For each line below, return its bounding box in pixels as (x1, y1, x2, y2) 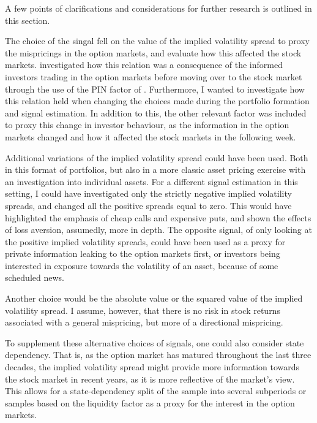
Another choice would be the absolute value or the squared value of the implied (5, 292, 303, 305)
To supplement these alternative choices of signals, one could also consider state (5, 336, 304, 349)
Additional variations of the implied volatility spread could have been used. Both (5, 151, 308, 164)
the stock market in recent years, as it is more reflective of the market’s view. (5, 372, 295, 385)
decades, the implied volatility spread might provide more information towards (5, 360, 300, 373)
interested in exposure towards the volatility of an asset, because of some (5, 259, 278, 272)
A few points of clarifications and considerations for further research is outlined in (5, 2, 312, 14)
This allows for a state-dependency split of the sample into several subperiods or (5, 384, 307, 397)
